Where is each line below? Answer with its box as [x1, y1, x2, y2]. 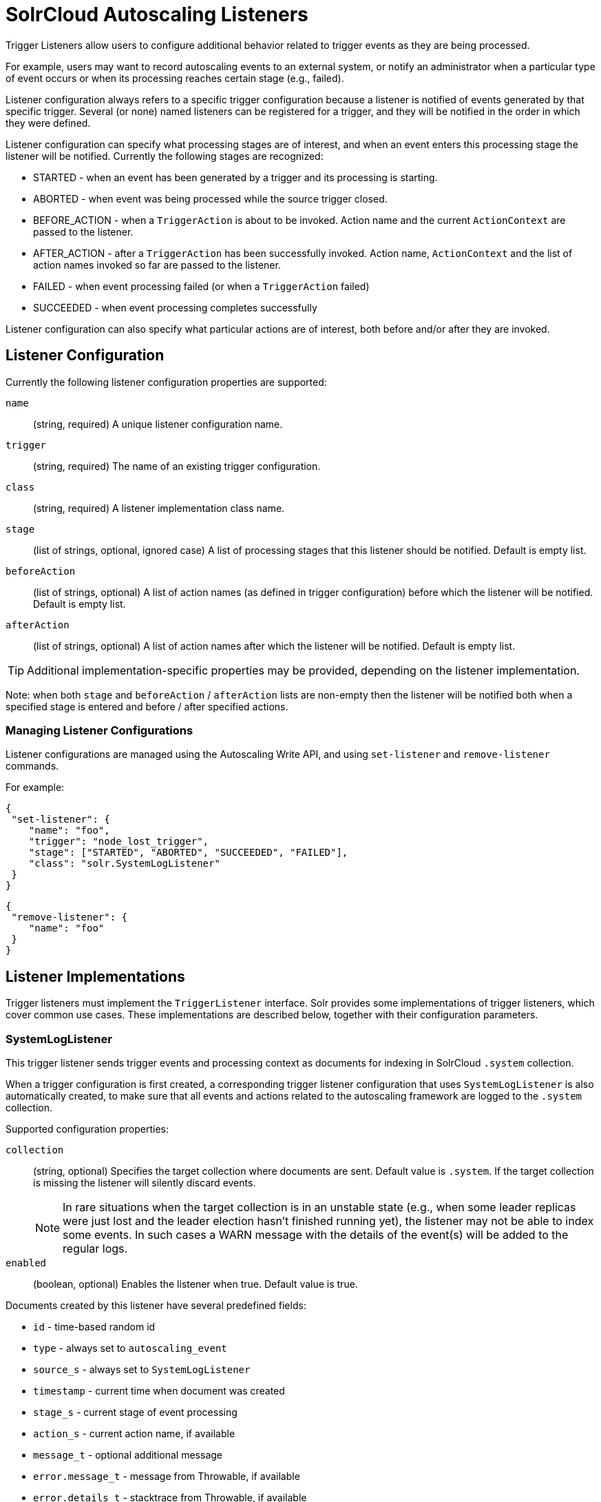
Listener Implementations [6, 967, 185, 985]
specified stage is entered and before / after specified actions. [6, 700, 288, 712]
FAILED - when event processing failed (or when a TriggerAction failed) [33, 280, 370, 292]
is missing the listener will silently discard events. [33, 1176, 256, 1189]
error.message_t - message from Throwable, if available [33, 1470, 300, 1482]
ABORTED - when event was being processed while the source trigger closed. [33, 192, 388, 205]
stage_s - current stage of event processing [33, 1406, 238, 1418]
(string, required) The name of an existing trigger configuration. [33, 460, 321, 472]
